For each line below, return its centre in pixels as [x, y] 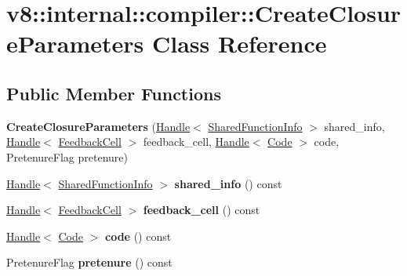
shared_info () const [228, 183]
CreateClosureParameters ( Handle [98, 126]
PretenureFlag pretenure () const [89, 262]
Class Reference [240, 44]
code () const [138, 236]
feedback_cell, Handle [196, 142]
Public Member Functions [114, 93]
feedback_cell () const [202, 210]
